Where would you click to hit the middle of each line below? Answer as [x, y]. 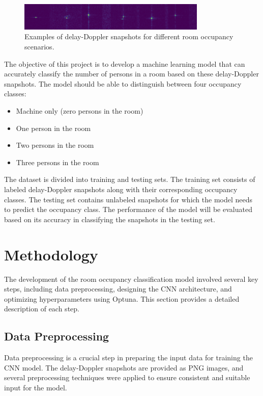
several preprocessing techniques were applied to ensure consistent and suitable [127, 377]
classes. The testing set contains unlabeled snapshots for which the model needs [128, 199]
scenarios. [39, 47]
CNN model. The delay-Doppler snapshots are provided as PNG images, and [124, 367]
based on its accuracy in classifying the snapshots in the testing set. [110, 219]
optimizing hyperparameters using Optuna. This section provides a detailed [122, 298]
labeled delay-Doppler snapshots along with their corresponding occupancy [121, 189]
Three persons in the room [57, 162]
